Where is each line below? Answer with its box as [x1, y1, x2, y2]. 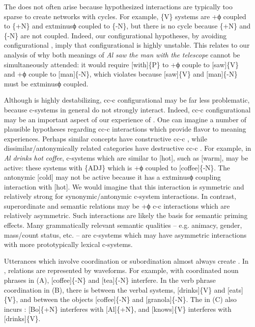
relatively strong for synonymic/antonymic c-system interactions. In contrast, [4, 191, 236, 201]
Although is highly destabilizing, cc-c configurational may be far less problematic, [4, 95, 250, 105]
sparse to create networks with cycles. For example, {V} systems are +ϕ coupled [4, 11, 247, 21]
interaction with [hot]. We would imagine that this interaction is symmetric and [4, 181, 244, 191]
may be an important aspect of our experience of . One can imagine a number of [4, 114, 247, 124]
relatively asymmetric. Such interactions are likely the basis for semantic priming [4, 210, 248, 220]
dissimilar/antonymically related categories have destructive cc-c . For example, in [4, 143, 252, 153]
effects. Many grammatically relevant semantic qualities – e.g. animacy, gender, [4, 220, 242, 230]
